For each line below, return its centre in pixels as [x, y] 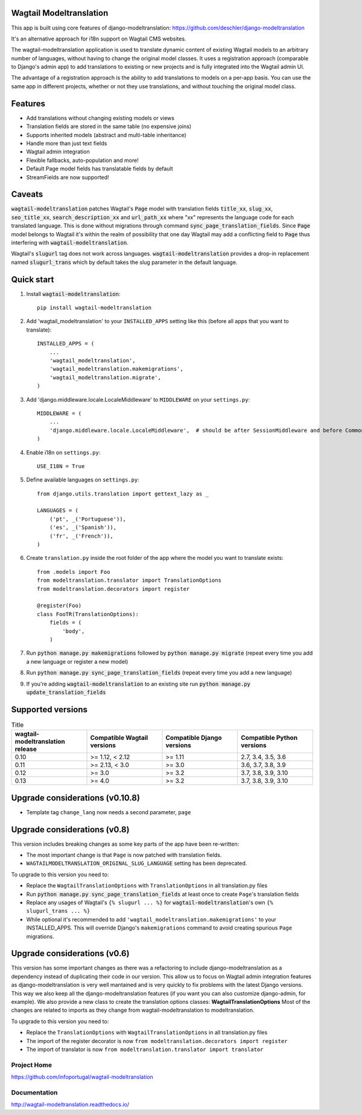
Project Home [32, 1065]
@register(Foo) [59, 606]
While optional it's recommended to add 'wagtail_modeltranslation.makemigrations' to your [151, 919]
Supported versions [49, 709]
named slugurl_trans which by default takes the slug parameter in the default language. [124, 262]
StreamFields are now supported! [68, 177]
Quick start [33, 279]
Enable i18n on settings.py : [63, 452]
